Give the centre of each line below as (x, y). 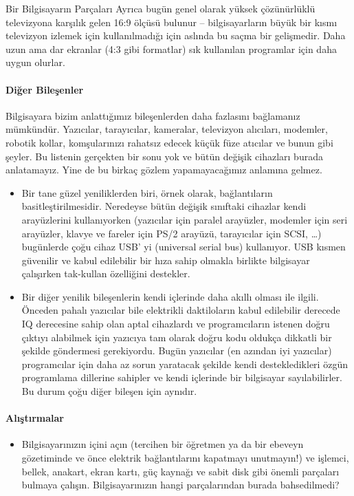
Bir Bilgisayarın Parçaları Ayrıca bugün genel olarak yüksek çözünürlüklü (161, 8)
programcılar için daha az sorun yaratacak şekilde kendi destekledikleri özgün (185, 364)
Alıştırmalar (35, 418)
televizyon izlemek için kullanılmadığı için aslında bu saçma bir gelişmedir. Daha (176, 35)
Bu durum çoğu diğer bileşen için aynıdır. (109, 391)
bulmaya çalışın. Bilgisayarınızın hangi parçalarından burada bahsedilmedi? (180, 485)
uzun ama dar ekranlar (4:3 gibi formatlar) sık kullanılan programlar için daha (171, 48)
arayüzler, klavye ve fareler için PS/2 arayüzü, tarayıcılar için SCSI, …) (172, 233)
